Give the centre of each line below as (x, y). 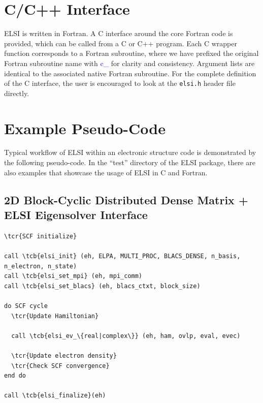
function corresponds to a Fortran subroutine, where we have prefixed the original (131, 53)
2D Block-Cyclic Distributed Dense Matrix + (126, 199)
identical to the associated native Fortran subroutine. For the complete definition (130, 73)
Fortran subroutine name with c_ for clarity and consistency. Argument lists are (129, 63)
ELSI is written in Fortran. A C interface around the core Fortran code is (119, 33)
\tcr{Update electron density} (64, 355)
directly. (17, 93)
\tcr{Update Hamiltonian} (55, 316)
